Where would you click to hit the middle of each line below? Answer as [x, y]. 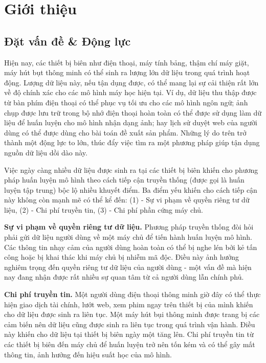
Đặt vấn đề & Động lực [68, 41]
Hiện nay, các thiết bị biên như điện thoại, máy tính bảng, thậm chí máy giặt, [127, 62]
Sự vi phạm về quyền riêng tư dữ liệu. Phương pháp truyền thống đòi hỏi [129, 227]
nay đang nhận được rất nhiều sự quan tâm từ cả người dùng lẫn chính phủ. [124, 277]
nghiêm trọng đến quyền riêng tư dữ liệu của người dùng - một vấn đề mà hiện [128, 267]
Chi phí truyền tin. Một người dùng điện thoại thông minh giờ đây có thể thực [132, 294]
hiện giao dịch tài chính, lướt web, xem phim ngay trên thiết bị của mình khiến [129, 304]
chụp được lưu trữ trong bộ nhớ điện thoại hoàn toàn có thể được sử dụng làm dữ [133, 112]
